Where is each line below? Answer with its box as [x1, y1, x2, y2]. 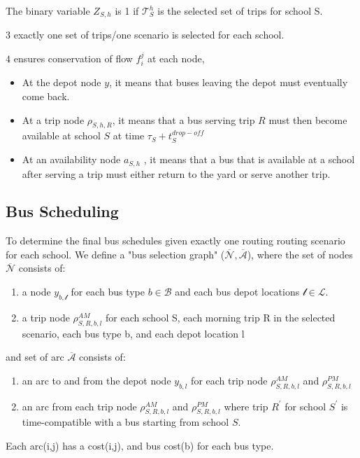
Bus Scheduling [6, 200, 119, 222]
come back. [22, 89, 70, 104]
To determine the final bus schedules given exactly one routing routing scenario [6, 233, 345, 248]
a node [22, 284, 51, 299]
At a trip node [22, 112, 85, 127]
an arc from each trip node [22, 398, 137, 413]
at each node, [147, 51, 205, 66]
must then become [268, 112, 347, 127]
